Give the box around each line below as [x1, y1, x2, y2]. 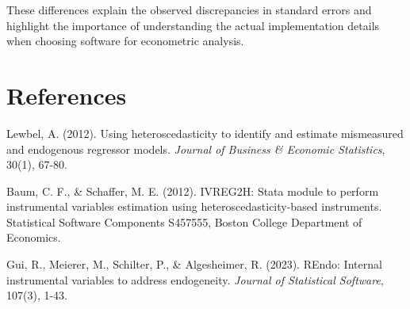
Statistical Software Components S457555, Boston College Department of [6, 213, 362, 230]
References [6, 78, 127, 111]
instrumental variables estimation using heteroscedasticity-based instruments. [6, 198, 382, 215]
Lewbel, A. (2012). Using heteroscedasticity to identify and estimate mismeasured [6, 124, 404, 141]
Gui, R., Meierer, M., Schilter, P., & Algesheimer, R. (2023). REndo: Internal [6, 256, 382, 273]
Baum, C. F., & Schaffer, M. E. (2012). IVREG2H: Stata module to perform [6, 182, 379, 199]
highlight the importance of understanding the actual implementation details [6, 17, 380, 33]
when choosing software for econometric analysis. [6, 32, 244, 49]
